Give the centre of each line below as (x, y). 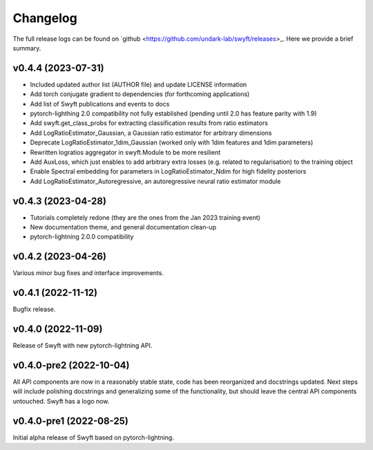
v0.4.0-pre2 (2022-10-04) (71, 365)
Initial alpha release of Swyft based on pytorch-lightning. (93, 437)
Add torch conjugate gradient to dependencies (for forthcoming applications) (140, 94)
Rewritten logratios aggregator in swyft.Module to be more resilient (125, 152)
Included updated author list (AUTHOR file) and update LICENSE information (138, 84)
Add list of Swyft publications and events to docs (100, 104)
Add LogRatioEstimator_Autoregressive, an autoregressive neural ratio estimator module (155, 181)
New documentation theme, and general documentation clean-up (123, 227)
